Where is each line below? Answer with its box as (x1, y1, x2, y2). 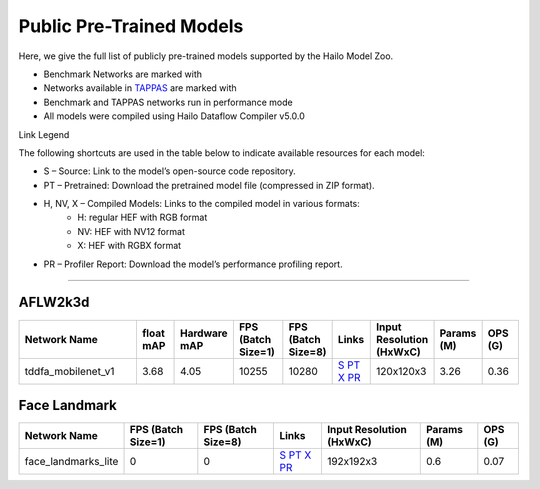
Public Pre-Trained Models (18, 15, 244, 37)
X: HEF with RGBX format (77, 240, 182, 252)
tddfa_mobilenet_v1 (24, 364, 115, 378)
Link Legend (18, 128, 70, 140)
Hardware (180, 326, 229, 340)
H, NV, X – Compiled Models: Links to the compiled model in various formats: (43, 198, 360, 210)
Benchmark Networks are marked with (43, 68, 203, 80)
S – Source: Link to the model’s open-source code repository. (43, 165, 296, 177)
